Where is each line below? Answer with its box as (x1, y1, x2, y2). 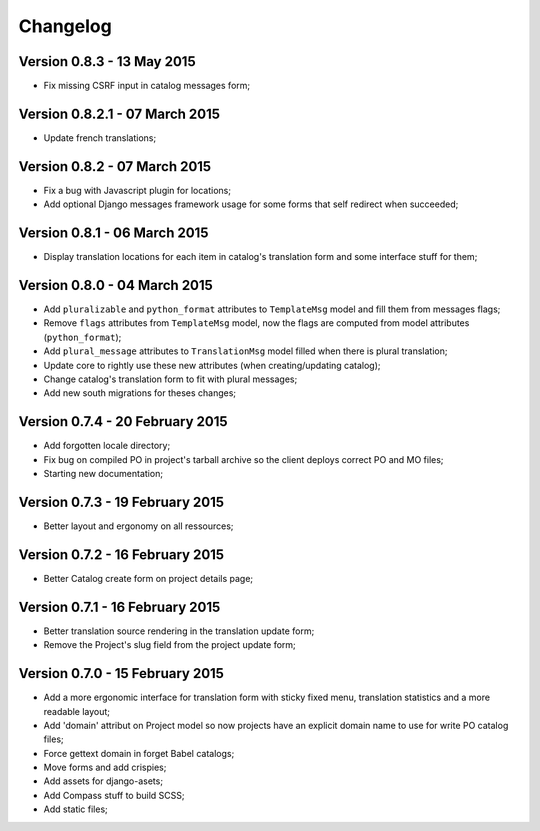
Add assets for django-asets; (43, 775, 164, 787)
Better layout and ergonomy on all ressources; (43, 520, 234, 532)
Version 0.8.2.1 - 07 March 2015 (18, 105, 220, 122)
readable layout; (43, 705, 110, 717)
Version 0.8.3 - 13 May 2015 (18, 53, 196, 70)
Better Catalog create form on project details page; (43, 572, 254, 584)
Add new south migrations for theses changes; (43, 387, 237, 399)
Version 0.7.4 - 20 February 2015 (18, 413, 229, 430)
